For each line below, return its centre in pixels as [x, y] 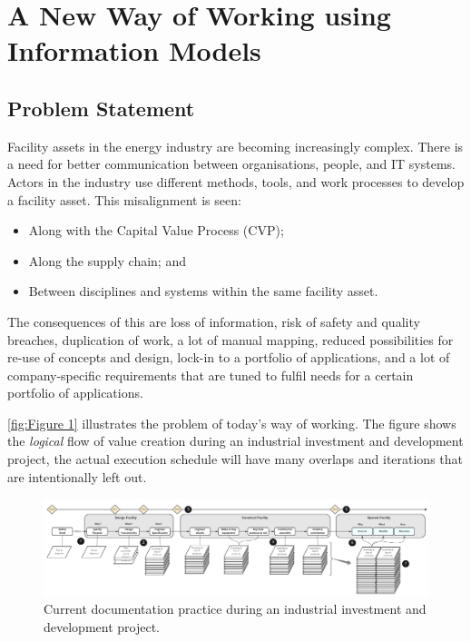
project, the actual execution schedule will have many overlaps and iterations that [235, 459]
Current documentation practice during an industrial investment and [235, 609]
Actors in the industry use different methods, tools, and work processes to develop [236, 181]
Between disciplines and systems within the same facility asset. [203, 291]
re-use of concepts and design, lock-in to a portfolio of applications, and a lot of [229, 357]
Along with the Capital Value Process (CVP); [156, 230]
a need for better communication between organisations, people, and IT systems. [231, 164]
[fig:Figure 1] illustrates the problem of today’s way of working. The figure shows [232, 423]
